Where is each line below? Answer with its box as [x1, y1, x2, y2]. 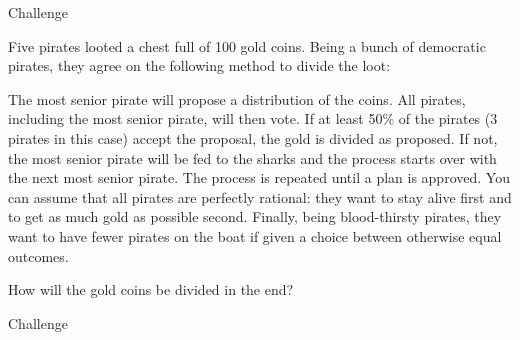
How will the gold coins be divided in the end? [8, 279, 294, 300]
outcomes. [8, 245, 69, 266]
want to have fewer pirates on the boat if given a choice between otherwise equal [8, 225, 502, 246]
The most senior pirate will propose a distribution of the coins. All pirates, [8, 88, 466, 109]
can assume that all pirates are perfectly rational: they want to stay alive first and [8, 186, 512, 207]
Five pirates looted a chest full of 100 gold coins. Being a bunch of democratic [8, 35, 486, 56]
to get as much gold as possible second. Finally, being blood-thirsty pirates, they [8, 206, 502, 227]
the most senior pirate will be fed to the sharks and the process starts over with [8, 147, 497, 168]
